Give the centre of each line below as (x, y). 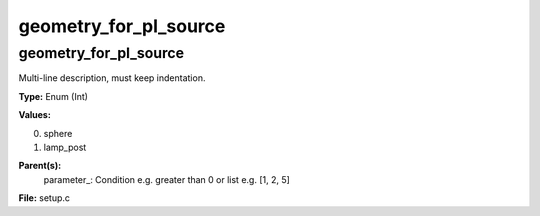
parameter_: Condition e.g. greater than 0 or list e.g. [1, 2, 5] (166, 179)
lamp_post (65, 147)
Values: (35, 115)
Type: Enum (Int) (53, 96)
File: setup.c (44, 198)
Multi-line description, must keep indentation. (112, 78)
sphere (58, 133)
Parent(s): (40, 166)
